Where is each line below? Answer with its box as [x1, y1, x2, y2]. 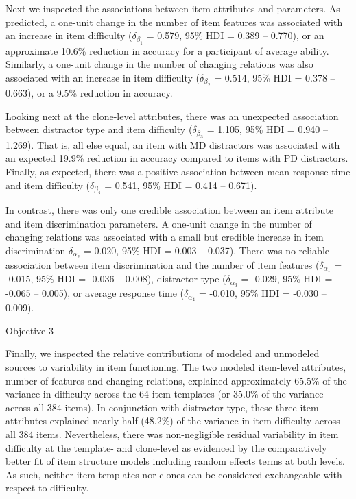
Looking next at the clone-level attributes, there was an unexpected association [5, 108, 339, 123]
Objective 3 [5, 323, 54, 337]
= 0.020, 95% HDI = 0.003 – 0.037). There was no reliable [83, 243, 330, 257]
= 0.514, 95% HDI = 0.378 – [214, 70, 335, 84]
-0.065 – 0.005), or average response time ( [5, 286, 185, 300]
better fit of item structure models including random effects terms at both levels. [5, 454, 345, 468]
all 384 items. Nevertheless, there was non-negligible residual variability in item [5, 426, 339, 441]
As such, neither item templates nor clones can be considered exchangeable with [5, 467, 342, 481]
